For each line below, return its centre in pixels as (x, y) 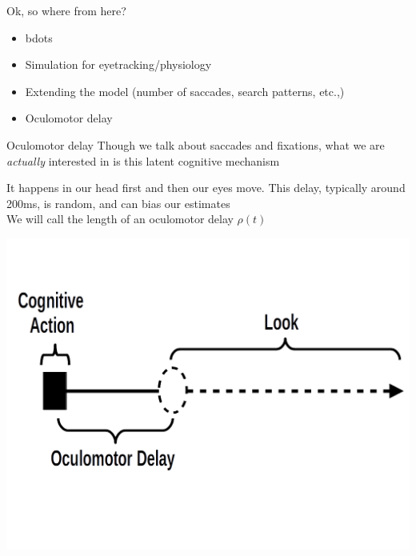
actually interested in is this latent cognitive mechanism (143, 160)
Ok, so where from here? (66, 10)
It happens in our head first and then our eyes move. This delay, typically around (206, 188)
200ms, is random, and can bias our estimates (118, 203)
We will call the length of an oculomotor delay (120, 219)
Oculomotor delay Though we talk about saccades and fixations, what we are (196, 144)
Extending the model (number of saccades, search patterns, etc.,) (185, 91)
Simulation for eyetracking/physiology (118, 64)
